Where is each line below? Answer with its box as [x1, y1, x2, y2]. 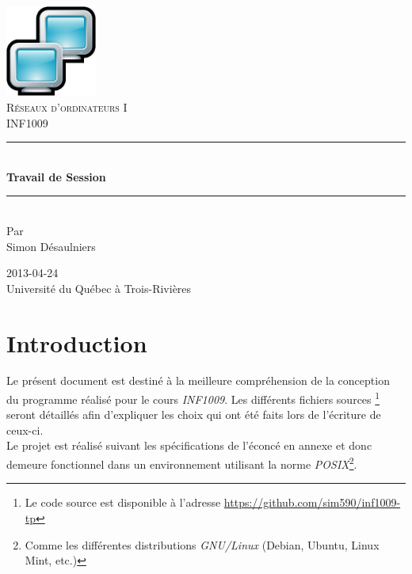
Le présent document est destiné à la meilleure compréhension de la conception [6, 372, 390, 389]
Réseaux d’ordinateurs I [6, 98, 128, 115]
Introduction [6, 326, 147, 359]
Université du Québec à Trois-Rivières [6, 279, 192, 296]
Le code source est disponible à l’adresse [25, 494, 221, 511]
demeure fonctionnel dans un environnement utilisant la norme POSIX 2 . [6, 454, 357, 472]
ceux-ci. [6, 421, 44, 438]
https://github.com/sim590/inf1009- [223, 494, 401, 511]
